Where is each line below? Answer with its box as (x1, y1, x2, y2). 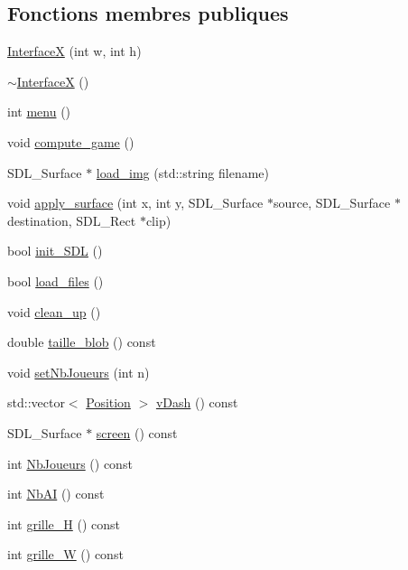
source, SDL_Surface (274, 193, 391, 212)
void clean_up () (7, 302, 101, 321)
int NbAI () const (7, 484, 105, 503)
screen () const (96, 423, 178, 442)
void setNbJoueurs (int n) (7, 362, 150, 381)
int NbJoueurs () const (7, 453, 133, 472)
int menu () (7, 102, 71, 121)
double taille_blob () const (7, 332, 156, 351)
